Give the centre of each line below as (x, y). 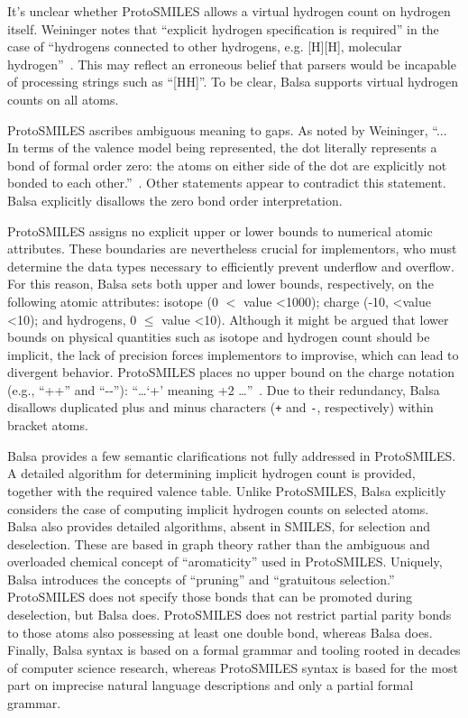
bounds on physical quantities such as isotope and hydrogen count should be (219, 337)
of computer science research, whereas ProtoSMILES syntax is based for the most (233, 667)
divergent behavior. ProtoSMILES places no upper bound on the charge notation (231, 372)
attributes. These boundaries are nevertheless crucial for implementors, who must (232, 249)
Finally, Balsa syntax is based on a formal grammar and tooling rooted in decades (234, 650)
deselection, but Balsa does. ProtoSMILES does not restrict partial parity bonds (229, 615)
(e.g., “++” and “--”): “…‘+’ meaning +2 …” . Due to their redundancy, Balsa (224, 389)
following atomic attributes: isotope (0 (113, 301)
